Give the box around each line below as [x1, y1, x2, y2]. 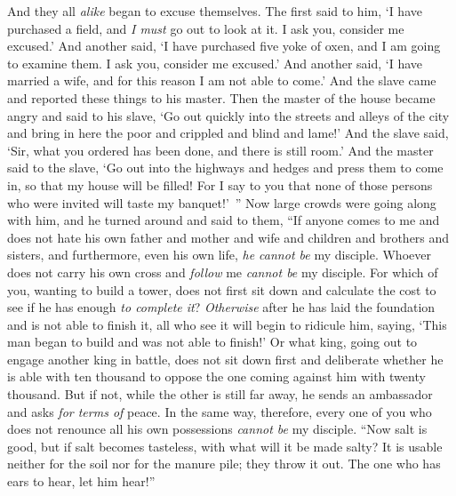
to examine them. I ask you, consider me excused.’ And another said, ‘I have [7, 53, 423, 72]
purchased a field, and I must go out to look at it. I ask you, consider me [7, 19, 404, 37]
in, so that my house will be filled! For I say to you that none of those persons [7, 175, 433, 194]
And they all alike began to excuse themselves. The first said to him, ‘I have [7, 2, 422, 20]
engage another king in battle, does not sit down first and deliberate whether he [7, 349, 444, 368]
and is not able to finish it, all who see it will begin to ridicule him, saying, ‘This [7, 315, 447, 333]
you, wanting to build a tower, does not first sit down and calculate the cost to [7, 280, 436, 299]
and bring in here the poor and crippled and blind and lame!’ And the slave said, [7, 124, 449, 142]
